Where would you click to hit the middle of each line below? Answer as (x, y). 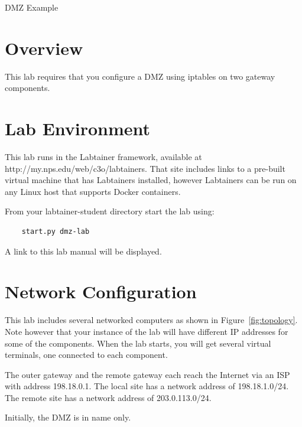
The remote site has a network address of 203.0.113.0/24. (108, 397)
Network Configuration (101, 291)
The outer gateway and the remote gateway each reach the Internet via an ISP (147, 374)
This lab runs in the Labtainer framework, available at (103, 157)
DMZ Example (32, 7)
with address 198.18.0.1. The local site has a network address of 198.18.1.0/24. (147, 386)
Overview (44, 48)
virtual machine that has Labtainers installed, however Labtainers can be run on (151, 180)
